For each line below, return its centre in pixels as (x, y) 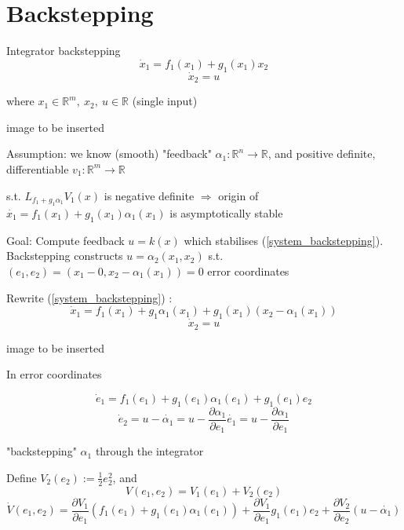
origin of (238, 195)
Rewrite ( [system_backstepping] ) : (89, 297)
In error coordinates (54, 374)
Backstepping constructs (65, 256)
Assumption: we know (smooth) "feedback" (109, 154)
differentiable (38, 168)
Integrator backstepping (64, 51)
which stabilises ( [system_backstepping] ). (284, 240)
